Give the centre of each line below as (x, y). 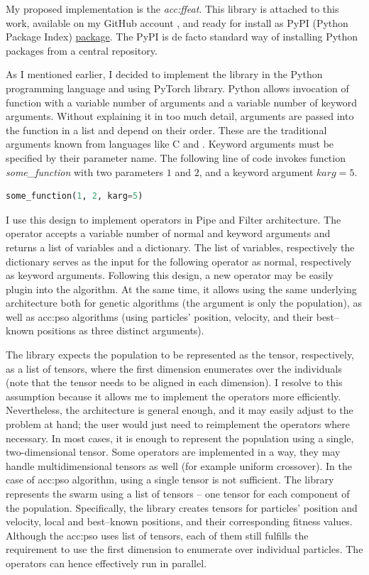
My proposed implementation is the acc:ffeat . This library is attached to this (172, 9)
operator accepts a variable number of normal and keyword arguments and (168, 233)
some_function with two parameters (85, 171)
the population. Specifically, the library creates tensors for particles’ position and (182, 507)
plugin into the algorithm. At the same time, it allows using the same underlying (181, 289)
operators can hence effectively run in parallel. (106, 563)
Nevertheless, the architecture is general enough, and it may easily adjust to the (180, 410)
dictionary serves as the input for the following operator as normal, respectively (179, 261)
